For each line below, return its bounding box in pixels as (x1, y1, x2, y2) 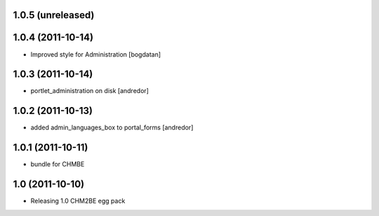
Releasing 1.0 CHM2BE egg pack (30, 196, 126, 206)
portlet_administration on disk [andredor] (30, 87, 149, 95)
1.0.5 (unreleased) (13, 9, 95, 21)
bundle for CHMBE (30, 160, 85, 168)
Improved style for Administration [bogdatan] (30, 50, 161, 59)
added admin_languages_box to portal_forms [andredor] (30, 123, 194, 132)
